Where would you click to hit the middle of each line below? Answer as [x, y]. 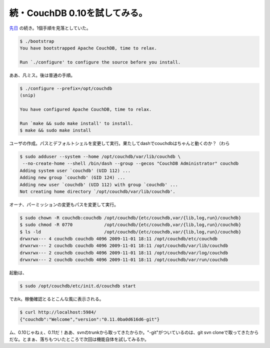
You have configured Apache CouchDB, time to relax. [86, 109]
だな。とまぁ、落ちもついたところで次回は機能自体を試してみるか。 [79, 339]
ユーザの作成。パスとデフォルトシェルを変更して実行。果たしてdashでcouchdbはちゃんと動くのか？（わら [119, 143]
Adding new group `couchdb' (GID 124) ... [72, 178]
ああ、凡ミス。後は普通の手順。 [42, 75]
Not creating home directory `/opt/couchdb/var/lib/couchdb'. [97, 191]
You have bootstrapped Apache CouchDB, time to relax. [88, 48]
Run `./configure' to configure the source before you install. [100, 62]
